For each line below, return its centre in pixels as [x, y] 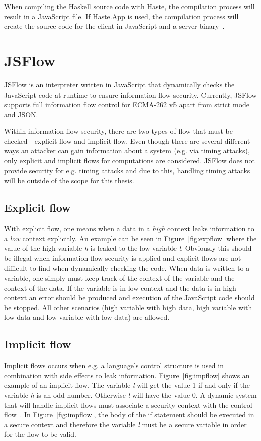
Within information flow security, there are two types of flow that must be [118, 131]
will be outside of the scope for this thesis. [69, 180]
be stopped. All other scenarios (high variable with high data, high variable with [128, 307]
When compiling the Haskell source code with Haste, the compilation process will [129, 6]
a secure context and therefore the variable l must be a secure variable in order [125, 424]
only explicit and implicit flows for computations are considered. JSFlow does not [129, 161]
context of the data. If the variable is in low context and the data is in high [120, 287]
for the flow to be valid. [40, 434]
